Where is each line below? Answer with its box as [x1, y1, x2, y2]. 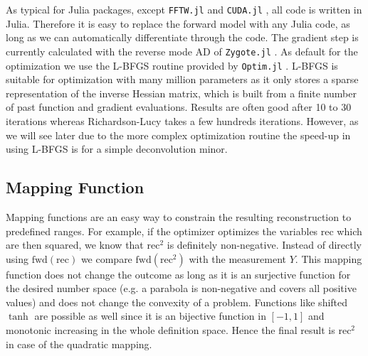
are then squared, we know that [6, 237, 144, 252]
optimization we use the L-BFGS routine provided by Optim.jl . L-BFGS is [6, 58, 338, 72]
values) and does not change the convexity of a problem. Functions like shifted [6, 294, 348, 309]
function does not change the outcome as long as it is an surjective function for [6, 266, 351, 281]
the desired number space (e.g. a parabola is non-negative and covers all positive [6, 281, 357, 296]
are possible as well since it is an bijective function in [34, 308, 266, 323]
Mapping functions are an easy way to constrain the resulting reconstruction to [6, 209, 352, 224]
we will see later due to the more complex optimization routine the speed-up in [6, 127, 351, 142]
